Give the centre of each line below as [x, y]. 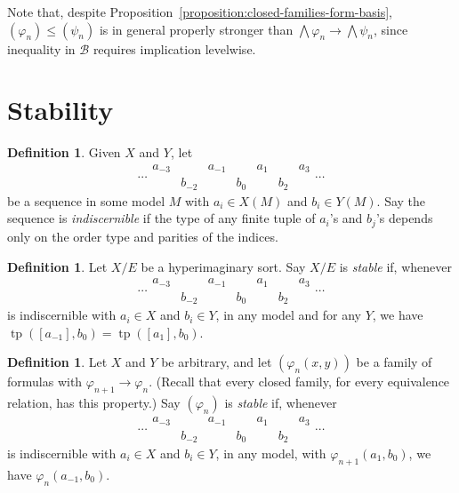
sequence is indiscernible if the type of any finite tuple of [161, 218]
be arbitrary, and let [217, 362]
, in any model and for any [288, 315]
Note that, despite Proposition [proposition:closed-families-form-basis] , [200, 12]
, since [391, 29]
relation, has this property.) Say [94, 403]
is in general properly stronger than [196, 29]
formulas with [45, 382]
